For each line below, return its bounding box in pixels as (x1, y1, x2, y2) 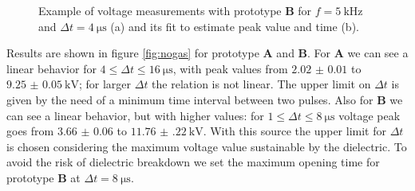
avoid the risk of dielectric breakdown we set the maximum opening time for (6, 154, 380, 170)
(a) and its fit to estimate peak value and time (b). (110, 18, 359, 34)
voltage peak (338, 107, 401, 123)
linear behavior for (6, 60, 97, 76)
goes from (6, 123, 54, 139)
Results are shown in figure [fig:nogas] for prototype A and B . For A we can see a (6, 45, 409, 61)
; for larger (78, 76, 132, 92)
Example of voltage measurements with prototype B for (38, 2, 312, 18)
